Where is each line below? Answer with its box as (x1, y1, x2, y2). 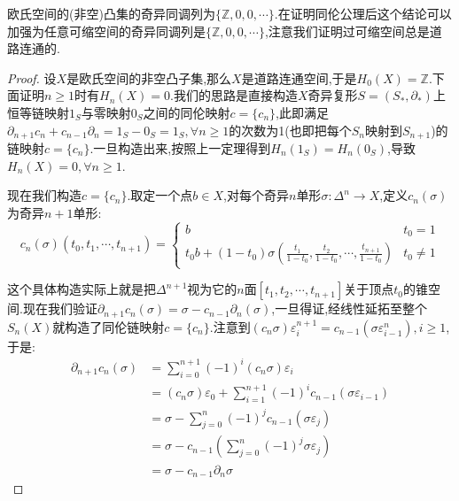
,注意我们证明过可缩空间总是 (264, 21, 430, 40)
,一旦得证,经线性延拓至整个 (271, 299, 428, 318)
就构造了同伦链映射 (52, 317, 165, 335)
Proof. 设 (7, 68, 57, 87)
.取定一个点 (127, 186, 193, 204)
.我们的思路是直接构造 (170, 86, 298, 104)
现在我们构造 (7, 186, 82, 204)
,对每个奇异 (223, 186, 289, 204)
